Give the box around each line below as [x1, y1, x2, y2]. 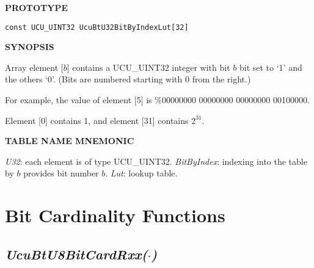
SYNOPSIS [5, 40, 54, 53]
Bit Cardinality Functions [5, 203, 225, 228]
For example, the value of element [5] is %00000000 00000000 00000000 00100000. [5, 93, 310, 106]
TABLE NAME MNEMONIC [5, 134, 134, 147]
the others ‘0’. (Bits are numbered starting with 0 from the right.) [5, 73, 251, 85]
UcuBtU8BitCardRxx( [5, 244, 148, 263]
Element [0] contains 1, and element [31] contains [5, 114, 189, 126]
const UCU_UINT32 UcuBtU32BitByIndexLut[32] [5, 23, 189, 32]
